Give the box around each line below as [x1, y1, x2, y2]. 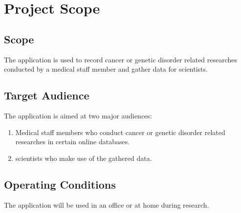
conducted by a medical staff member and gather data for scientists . [4, 64, 208, 74]
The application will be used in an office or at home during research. [4, 199, 209, 210]
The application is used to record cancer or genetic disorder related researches [4, 54, 238, 64]
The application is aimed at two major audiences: [4, 110, 152, 120]
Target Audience [4, 88, 89, 103]
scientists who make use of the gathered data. [15, 153, 152, 163]
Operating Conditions [4, 176, 116, 192]
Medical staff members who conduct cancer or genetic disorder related [15, 127, 225, 137]
